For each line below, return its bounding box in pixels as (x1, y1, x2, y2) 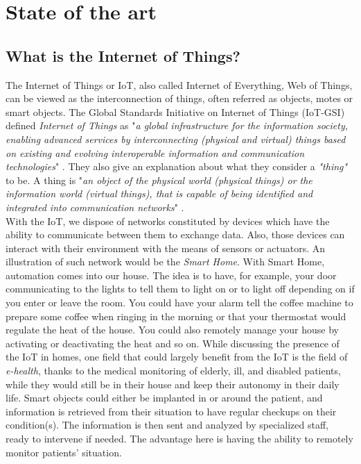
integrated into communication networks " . (6, 199, 184, 214)
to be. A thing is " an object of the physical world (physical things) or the (6, 172, 312, 187)
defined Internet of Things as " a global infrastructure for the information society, (6, 118, 349, 133)
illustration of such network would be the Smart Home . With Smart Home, (6, 254, 325, 269)
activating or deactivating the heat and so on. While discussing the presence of (6, 335, 340, 350)
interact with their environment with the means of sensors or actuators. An (6, 240, 326, 255)
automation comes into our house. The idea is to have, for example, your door (6, 267, 337, 282)
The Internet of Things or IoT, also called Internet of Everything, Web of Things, (6, 77, 353, 92)
